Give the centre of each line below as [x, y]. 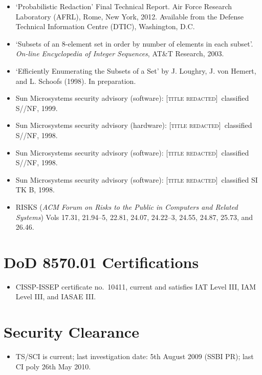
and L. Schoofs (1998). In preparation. [76, 81]
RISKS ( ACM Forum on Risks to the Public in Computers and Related [127, 206]
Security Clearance [71, 332]
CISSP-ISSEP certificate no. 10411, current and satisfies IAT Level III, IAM [136, 286]
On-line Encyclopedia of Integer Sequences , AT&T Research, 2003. [120, 53]
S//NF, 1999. [37, 108]
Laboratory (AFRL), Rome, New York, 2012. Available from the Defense [129, 16]
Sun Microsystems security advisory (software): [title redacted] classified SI [137, 179]
